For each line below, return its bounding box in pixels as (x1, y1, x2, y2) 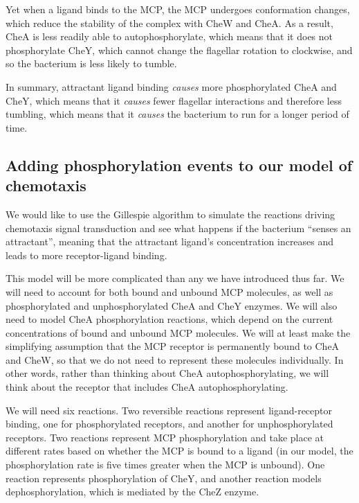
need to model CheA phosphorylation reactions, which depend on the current (6, 312, 333, 326)
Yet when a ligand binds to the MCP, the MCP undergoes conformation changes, (6, 2, 350, 16)
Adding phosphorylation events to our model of (6, 154, 353, 175)
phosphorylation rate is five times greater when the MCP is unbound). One (6, 457, 325, 472)
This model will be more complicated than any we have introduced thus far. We (6, 271, 344, 285)
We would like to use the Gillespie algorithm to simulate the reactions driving (6, 206, 335, 221)
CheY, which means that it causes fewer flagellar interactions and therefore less (6, 93, 342, 107)
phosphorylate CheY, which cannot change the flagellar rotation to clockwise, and (6, 42, 353, 57)
